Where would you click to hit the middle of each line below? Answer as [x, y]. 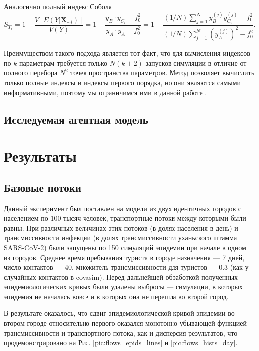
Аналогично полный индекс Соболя [58, 6]
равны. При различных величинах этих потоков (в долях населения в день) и [121, 228]
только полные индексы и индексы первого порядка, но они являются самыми [123, 82]
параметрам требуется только [64, 63]
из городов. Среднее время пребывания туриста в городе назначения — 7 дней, [124, 257]
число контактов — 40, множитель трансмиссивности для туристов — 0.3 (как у [126, 267]
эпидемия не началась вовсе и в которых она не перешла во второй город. [116, 296]
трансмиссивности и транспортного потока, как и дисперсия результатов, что [121, 332]
